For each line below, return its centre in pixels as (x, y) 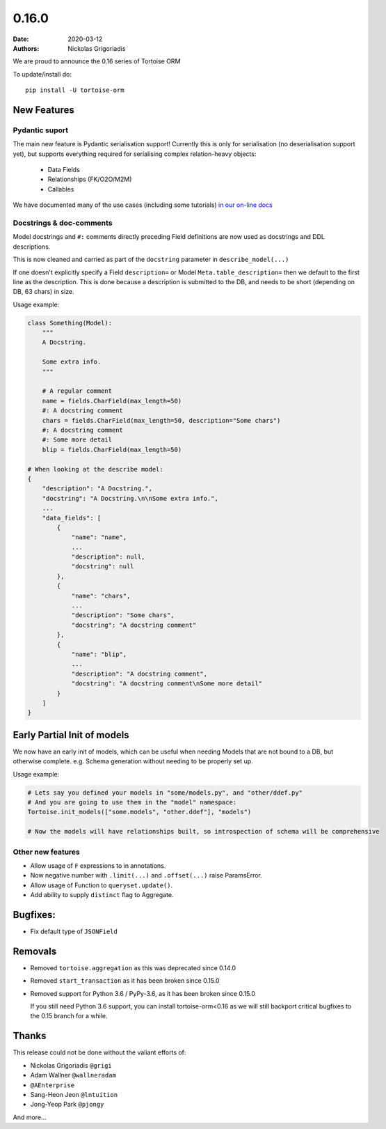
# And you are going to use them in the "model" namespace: (132, 802)
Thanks (30, 1036)
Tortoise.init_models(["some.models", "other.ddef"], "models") (139, 812)
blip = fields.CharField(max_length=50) (112, 450)
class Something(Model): (70, 323)
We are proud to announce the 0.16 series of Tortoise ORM (97, 61)
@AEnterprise (53, 1085)
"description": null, (108, 557)
